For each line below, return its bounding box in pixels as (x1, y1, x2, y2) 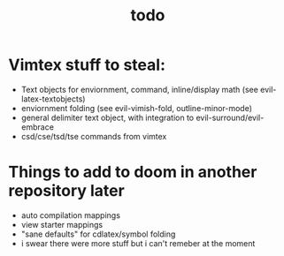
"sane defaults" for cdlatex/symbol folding (20, 229, 176, 239)
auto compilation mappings (20, 209, 121, 221)
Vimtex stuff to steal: (8, 55, 165, 75)
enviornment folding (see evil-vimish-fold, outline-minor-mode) (20, 102, 253, 113)
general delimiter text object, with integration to (20, 112, 195, 123)
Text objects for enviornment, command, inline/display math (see (20, 84, 258, 94)
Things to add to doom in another (8, 162, 257, 182)
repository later (8, 181, 125, 201)
